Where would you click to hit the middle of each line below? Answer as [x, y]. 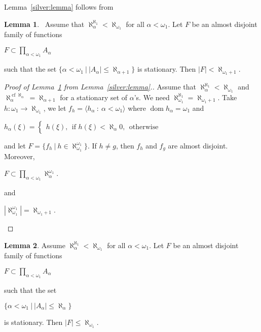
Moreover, [20, 156]
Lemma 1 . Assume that [44, 24]
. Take [227, 97]
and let [15, 145]
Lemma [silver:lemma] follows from [59, 7]
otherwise [144, 127]
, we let [55, 108]
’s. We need [152, 97]
